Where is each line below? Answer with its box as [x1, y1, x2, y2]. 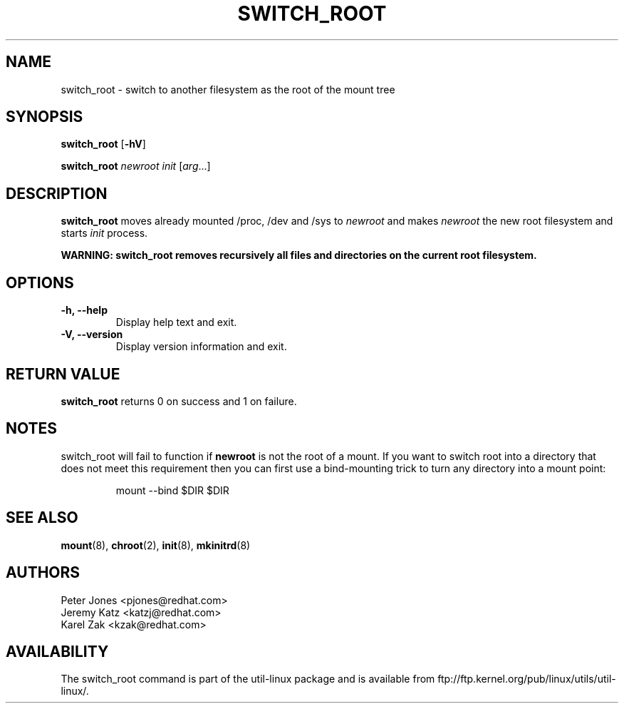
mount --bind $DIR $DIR [115, 484, 229, 496]
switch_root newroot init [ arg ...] [61, 160, 211, 173]
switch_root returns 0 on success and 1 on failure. [61, 394, 297, 407]
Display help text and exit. [115, 316, 237, 329]
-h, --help [61, 304, 108, 317]
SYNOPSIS [6, 108, 83, 126]
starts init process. [61, 227, 148, 240]
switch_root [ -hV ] [61, 138, 146, 151]
